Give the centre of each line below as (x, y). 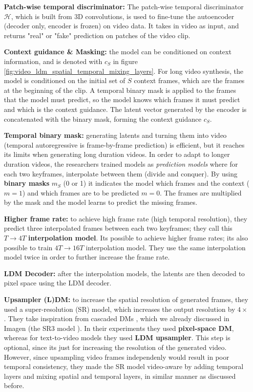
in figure (126, 61)
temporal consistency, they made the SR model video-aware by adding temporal (124, 366)
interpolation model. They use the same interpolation (166, 247)
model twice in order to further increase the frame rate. (87, 257)
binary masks (27, 183)
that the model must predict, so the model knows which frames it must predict (122, 99)
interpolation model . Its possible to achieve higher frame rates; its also (138, 238)
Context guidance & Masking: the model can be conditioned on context (118, 52)
